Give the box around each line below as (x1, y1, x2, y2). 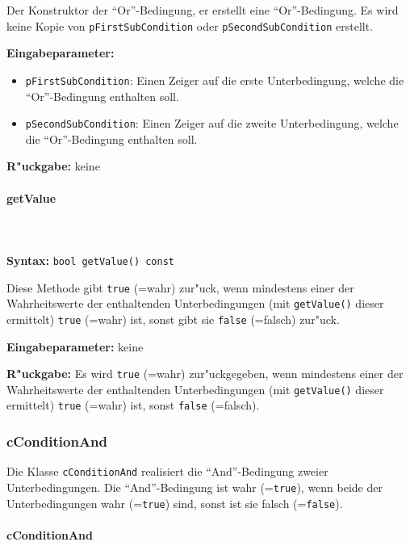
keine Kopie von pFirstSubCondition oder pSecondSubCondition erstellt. (6, 17, 374, 34)
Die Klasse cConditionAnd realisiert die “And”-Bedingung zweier (6, 463, 328, 480)
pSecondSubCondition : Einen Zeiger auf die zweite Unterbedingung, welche (25, 115, 399, 132)
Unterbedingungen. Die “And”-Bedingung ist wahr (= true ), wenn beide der (6, 478, 383, 495)
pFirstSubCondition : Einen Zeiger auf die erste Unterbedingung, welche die (25, 71, 404, 88)
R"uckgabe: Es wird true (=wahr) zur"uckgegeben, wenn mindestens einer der (6, 365, 404, 382)
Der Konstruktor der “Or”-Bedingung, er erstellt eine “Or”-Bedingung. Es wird (6, 2, 399, 18)
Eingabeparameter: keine (6, 338, 144, 355)
